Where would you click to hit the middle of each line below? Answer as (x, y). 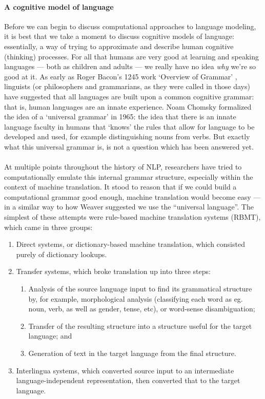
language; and (50, 336)
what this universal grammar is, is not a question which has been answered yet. (129, 146)
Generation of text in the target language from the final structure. (132, 353)
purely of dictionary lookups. (62, 254)
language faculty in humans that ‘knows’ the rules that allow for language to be (129, 126)
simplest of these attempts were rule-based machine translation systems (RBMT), (132, 217)
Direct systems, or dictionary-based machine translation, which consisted (130, 244)
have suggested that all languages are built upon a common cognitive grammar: (129, 96)
